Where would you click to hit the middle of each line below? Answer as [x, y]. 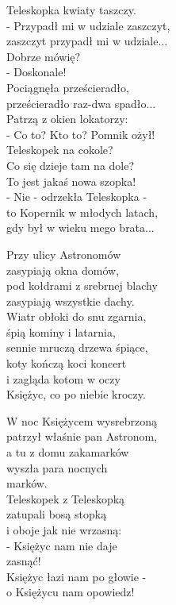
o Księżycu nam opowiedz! [71, 592]
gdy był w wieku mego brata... [80, 227]
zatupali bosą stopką [57, 514]
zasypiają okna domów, [63, 270]
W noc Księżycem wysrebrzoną [82, 420]
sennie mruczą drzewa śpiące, [77, 347]
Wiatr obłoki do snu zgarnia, [77, 316]
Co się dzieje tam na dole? [71, 165]
